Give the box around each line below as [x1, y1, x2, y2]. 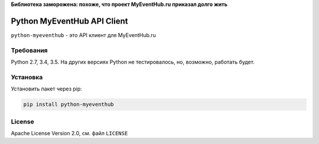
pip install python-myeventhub [23, 101, 115, 108]
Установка [11, 73, 43, 81]
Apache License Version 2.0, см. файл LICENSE [11, 129, 128, 136]
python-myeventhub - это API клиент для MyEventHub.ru [11, 31, 157, 38]
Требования [11, 46, 48, 54]
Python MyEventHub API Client [11, 16, 128, 26]
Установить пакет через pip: [11, 85, 82, 92]
